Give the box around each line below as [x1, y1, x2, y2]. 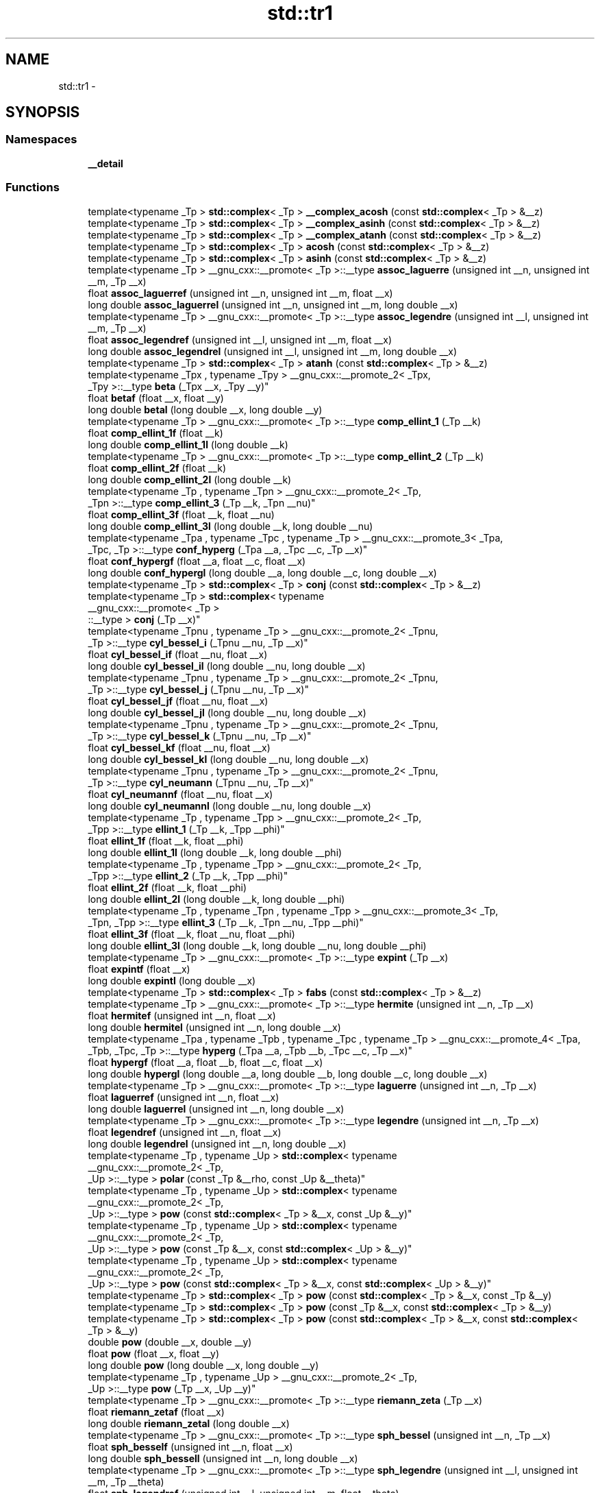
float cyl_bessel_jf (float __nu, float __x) [88, 694, 268, 707]
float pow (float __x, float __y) [88, 1347, 220, 1359]
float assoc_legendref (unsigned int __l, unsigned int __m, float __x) [88, 333, 392, 345]
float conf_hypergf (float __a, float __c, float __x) [88, 555, 306, 567]
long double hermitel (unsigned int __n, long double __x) [88, 1021, 341, 1033]
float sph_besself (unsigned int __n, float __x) [88, 1440, 293, 1453]
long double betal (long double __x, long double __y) [88, 403, 323, 415]
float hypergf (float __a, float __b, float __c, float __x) [88, 1056, 323, 1068]
